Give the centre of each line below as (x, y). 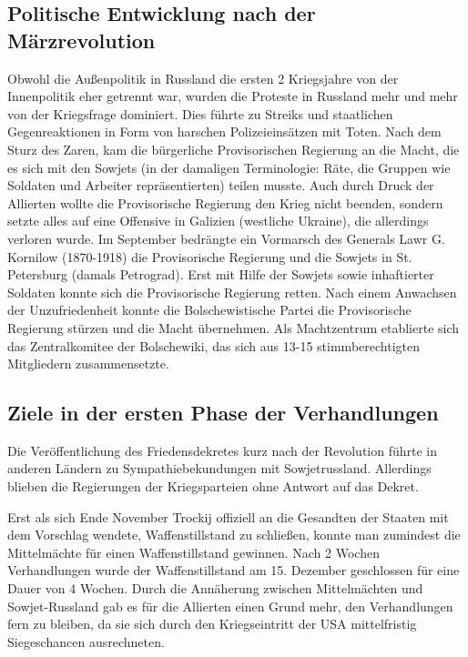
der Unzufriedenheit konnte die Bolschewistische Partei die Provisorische (209, 310)
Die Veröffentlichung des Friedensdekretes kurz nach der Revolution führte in (223, 450)
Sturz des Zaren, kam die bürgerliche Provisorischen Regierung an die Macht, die (234, 149)
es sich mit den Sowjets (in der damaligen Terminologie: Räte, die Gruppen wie (229, 167)
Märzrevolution (81, 40)
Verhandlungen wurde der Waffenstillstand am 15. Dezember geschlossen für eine (234, 570)
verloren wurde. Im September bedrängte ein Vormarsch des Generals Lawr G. (226, 238)
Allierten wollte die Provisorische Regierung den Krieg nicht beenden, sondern (225, 202)
